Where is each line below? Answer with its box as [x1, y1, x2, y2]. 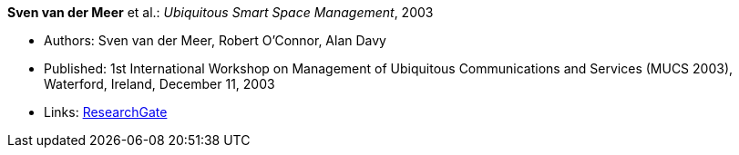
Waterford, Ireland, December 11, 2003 [44, 76, 275, 92]
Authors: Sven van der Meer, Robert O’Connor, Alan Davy [44, 33, 386, 48]
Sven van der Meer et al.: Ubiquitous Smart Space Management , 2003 [7, 5, 434, 20]
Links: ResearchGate [44, 104, 168, 120]
